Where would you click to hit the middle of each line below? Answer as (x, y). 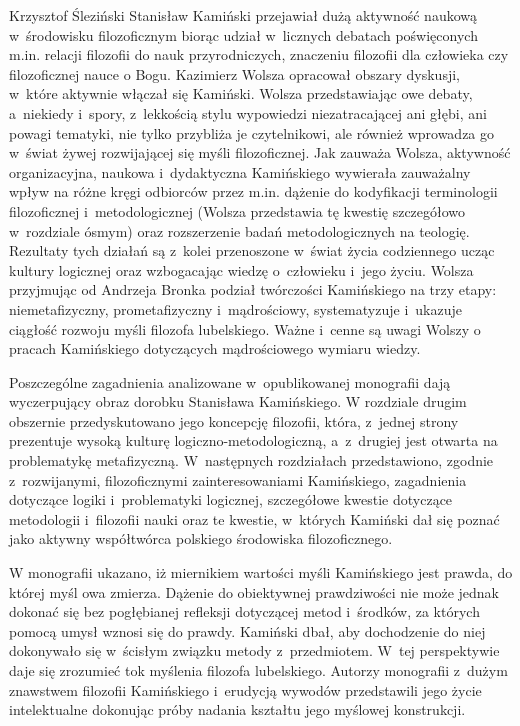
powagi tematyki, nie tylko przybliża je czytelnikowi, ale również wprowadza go (252, 132)
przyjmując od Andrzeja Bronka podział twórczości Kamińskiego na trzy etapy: (253, 289)
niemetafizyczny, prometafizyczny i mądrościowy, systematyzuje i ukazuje (235, 308)
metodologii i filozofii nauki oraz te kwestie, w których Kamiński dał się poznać (254, 518)
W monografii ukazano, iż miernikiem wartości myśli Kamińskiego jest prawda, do (261, 572)
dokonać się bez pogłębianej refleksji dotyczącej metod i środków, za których (244, 611)
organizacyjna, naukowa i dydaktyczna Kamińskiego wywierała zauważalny (240, 171)
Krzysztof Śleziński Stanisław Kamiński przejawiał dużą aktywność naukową (243, 15)
